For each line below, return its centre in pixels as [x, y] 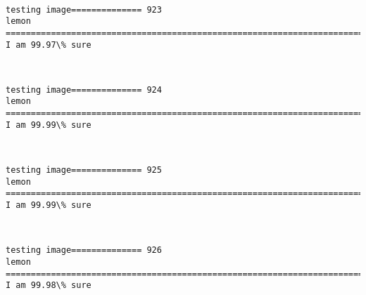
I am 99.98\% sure [49, 286]
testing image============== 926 [84, 250]
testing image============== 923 [84, 9]
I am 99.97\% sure [49, 45]
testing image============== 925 [84, 170]
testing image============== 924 [84, 90]
